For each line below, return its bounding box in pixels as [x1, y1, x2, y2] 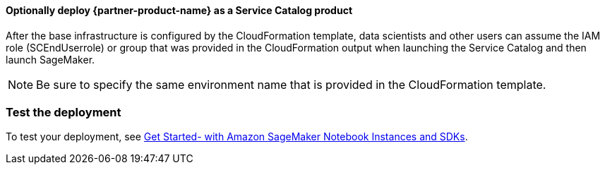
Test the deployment [6, 104, 121, 119]
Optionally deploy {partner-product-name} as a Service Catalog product [6, 4, 353, 16]
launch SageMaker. [6, 53, 95, 66]
